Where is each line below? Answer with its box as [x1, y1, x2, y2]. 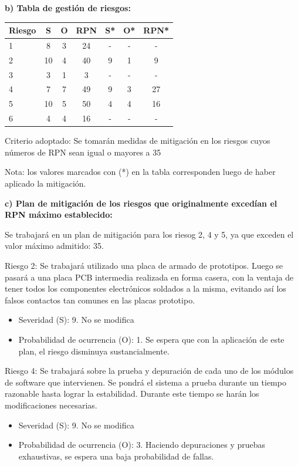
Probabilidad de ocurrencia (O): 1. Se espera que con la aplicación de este [18, 333, 285, 345]
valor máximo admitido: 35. [5, 239, 104, 252]
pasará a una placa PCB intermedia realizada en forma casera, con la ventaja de [5, 271, 294, 283]
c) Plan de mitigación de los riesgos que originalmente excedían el [5, 197, 277, 209]
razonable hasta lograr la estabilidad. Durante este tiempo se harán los [5, 387, 259, 400]
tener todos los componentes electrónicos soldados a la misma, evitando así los [5, 282, 286, 295]
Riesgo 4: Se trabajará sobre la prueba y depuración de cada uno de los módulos [5, 364, 294, 377]
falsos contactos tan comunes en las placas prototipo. [5, 293, 195, 306]
